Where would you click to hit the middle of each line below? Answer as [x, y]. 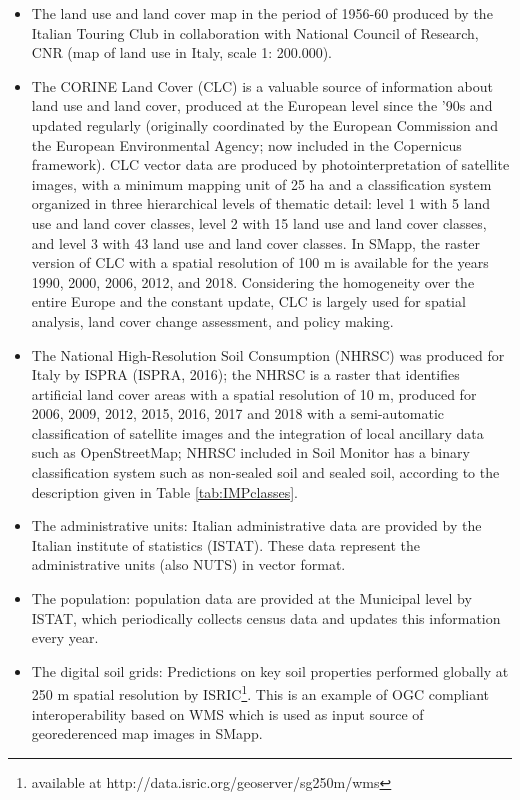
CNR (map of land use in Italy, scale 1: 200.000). [181, 52]
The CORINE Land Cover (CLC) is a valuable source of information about [262, 85]
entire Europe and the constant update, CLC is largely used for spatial [248, 301]
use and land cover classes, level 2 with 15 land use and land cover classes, [259, 222]
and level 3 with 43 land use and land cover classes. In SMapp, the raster [255, 242]
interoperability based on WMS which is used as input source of [227, 713]
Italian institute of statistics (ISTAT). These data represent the [226, 544]
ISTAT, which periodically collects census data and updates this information [266, 617]
